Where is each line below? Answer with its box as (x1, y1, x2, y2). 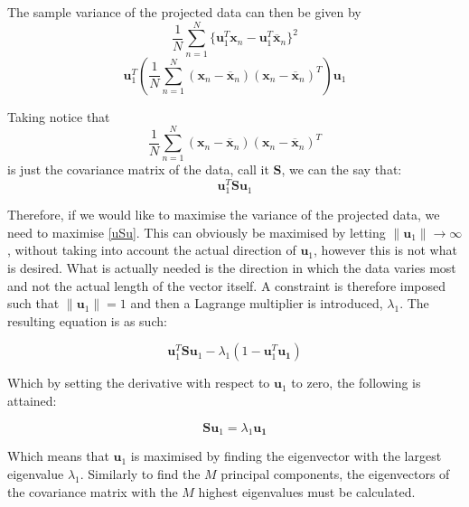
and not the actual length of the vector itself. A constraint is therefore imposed (7, 276, 446, 295)
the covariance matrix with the (7, 482, 178, 501)
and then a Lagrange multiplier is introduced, (130, 294, 383, 313)
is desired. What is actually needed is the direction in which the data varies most (7, 258, 456, 277)
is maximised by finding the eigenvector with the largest (130, 446, 442, 465)
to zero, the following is (291, 373, 421, 392)
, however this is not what (314, 240, 457, 259)
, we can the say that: (281, 160, 402, 179)
